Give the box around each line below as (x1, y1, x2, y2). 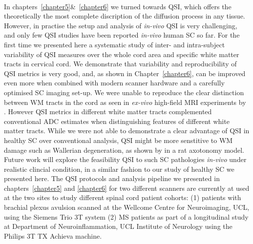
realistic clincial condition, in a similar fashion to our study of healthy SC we (4, 163, 234, 174)
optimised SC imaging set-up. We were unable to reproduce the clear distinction (4, 87, 244, 97)
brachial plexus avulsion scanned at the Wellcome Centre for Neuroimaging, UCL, (4, 202, 250, 212)
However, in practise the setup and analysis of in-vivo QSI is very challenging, (4, 20, 237, 30)
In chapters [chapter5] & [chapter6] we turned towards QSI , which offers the (4, 1, 232, 11)
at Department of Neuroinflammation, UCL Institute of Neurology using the (4, 221, 232, 231)
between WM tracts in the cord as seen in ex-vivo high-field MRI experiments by (4, 97, 246, 107)
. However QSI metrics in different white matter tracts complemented (4, 106, 212, 117)
